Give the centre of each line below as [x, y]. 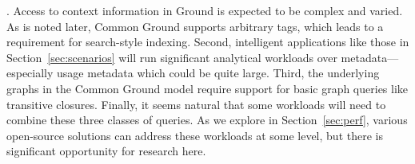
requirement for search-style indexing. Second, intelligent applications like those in [208, 42]
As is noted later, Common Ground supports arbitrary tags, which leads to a [195, 26]
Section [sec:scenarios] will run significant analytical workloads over [172, 57]
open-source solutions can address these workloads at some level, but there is [195, 135]
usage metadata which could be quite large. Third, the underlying [218, 73]
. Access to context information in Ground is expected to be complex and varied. [205, 10]
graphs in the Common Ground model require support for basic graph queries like [207, 88]
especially [30, 73]
